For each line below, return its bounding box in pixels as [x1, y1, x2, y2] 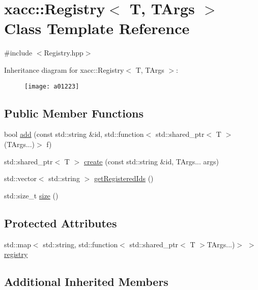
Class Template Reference [4, 18, 190, 39]
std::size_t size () [4, 190, 59, 200]
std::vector [4, 173, 37, 184]
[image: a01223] [24, 82, 79, 90]
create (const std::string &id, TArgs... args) [83, 156, 219, 166]
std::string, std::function [43, 239, 118, 249]
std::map [4, 239, 31, 249]
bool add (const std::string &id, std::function [4, 129, 144, 139]
